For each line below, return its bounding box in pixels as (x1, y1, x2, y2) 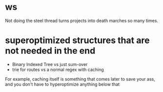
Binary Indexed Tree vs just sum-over (12, 61, 88, 67)
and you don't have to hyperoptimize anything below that (5, 81, 120, 87)
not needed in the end (5, 46, 96, 56)
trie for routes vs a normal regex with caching (12, 67, 104, 72)
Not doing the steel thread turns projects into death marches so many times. (5, 18, 159, 23)
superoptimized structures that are (5, 35, 150, 46)
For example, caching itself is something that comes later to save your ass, (5, 76, 155, 82)
